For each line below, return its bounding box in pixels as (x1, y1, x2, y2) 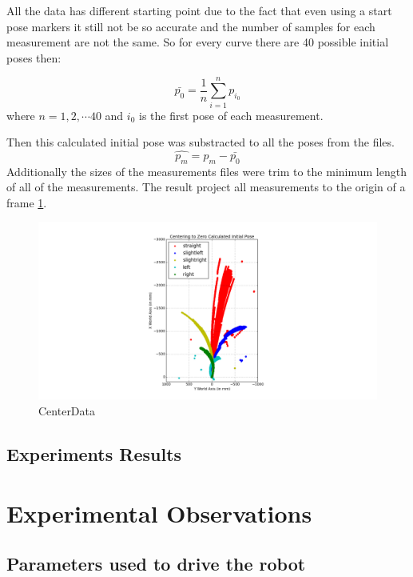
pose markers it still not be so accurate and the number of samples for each (6, 18, 375, 34)
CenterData (38, 403, 96, 419)
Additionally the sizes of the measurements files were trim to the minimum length (6, 162, 407, 179)
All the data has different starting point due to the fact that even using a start (6, 2, 392, 18)
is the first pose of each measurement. (138, 106, 324, 123)
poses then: (6, 49, 62, 66)
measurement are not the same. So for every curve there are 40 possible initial (6, 34, 389, 50)
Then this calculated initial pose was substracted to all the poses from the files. (6, 134, 395, 150)
